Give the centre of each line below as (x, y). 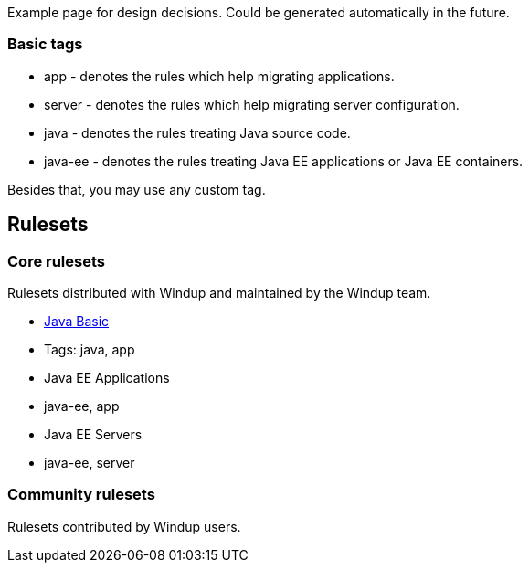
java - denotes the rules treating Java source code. (197, 132)
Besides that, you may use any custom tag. (137, 189)
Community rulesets (81, 495)
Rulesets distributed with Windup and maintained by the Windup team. (219, 292)
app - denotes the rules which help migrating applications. (219, 76)
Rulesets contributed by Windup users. (124, 526)
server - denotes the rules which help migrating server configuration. (252, 104)
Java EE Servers (93, 434)
